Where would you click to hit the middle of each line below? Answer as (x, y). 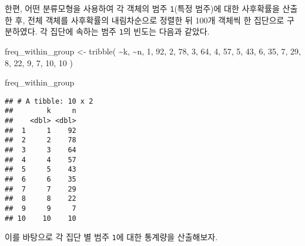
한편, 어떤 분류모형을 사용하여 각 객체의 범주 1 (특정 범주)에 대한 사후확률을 (142, 8)
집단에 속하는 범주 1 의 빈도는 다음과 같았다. (130, 31)
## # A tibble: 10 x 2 (49, 101)
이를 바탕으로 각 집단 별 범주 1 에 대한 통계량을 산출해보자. (111, 237)
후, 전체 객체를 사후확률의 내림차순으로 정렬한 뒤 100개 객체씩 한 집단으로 (150, 20)
